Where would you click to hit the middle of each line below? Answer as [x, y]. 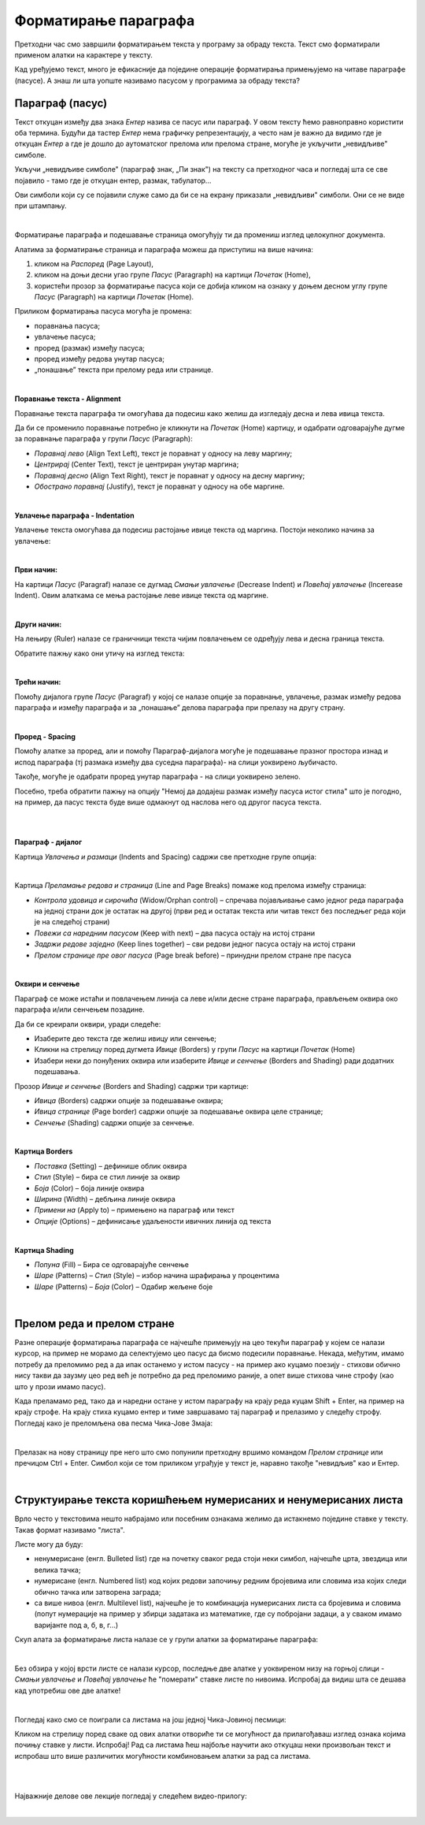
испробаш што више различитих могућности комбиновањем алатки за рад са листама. [163, 1756]
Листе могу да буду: [49, 1544]
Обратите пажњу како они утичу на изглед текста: [100, 653]
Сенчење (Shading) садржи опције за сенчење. [114, 1122]
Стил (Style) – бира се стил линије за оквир [107, 1177]
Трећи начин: [38, 682]
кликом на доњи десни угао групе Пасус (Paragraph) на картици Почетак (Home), [172, 275]
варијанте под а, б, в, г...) [76, 1625]
